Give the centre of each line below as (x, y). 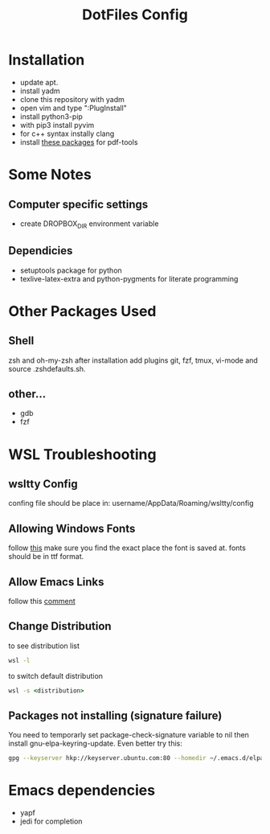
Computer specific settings (78, 204)
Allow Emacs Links (56, 582)
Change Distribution (60, 626)
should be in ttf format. (46, 557)
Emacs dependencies (82, 791)
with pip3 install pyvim (57, 125)
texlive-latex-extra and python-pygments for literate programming (129, 278)
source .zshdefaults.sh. (47, 368)
